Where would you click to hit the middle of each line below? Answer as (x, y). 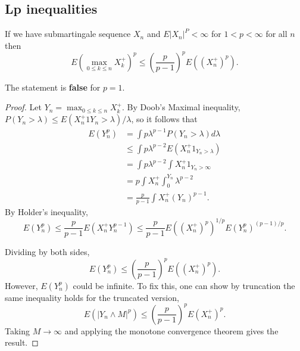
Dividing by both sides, (47, 252)
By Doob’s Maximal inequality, (184, 107)
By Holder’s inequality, (46, 211)
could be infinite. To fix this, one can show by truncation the (184, 285)
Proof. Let (23, 107)
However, (21, 285)
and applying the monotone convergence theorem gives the (171, 330)
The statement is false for (53, 87)
